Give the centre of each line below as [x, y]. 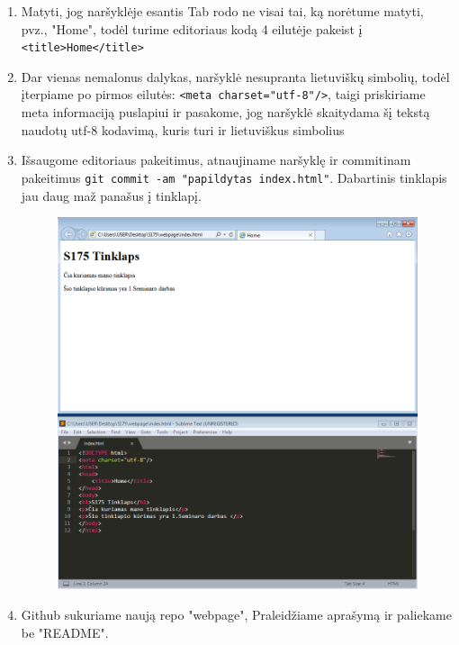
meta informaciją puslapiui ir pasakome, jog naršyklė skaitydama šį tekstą [225, 112]
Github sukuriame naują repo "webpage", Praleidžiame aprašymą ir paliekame [236, 614]
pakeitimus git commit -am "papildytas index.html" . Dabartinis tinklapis [234, 177]
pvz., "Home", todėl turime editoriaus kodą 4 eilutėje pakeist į [192, 28]
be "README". [65, 632]
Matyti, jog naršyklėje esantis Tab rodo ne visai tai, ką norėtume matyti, [222, 11]
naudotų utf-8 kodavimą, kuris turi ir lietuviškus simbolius [183, 129]
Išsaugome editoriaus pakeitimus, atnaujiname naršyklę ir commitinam [216, 160]
